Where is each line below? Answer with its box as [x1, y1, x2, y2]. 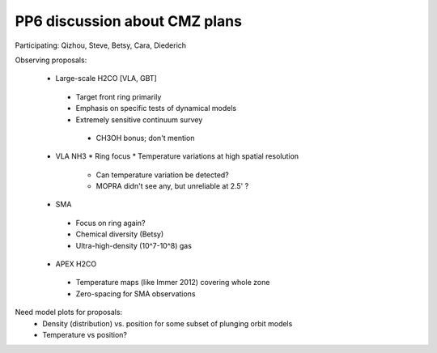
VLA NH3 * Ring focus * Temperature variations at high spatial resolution [55, 151, 299, 161]
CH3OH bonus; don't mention [95, 133, 195, 142]
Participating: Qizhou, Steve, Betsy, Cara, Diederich [15, 40, 186, 50]
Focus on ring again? [75, 218, 146, 228]
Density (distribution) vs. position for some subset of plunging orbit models [42, 318, 293, 328]
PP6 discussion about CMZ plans [15, 12, 243, 30]
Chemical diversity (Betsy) [75, 229, 164, 239]
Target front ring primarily [75, 91, 162, 101]
